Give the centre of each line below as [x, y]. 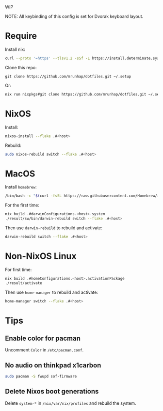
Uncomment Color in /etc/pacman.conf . [44, 350]
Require [21, 36]
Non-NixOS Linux [41, 256]
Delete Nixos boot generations [52, 391]
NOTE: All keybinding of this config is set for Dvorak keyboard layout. [74, 16]
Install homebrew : [21, 187]
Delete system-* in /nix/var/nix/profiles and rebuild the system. [71, 403]
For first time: [18, 269]
